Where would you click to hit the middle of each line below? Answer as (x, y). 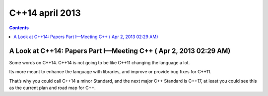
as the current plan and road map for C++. (53, 88)
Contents (19, 28)
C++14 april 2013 (45, 13)
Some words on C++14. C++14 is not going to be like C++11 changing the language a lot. (100, 62)
